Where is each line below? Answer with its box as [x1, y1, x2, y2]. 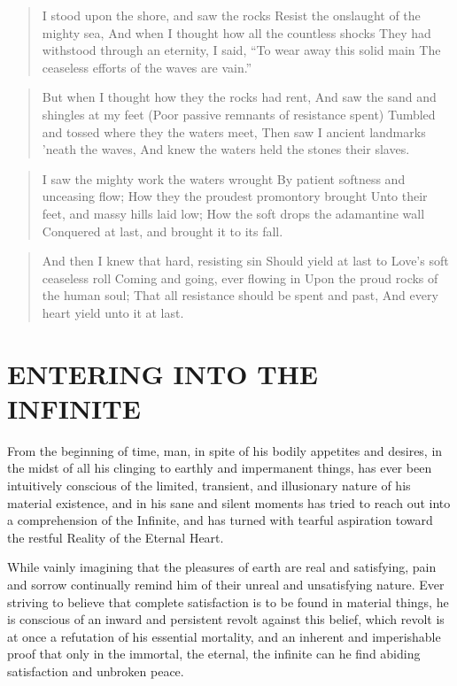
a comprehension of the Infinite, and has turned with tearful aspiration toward [7, 511, 433, 529]
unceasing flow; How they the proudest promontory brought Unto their [42, 187, 428, 205]
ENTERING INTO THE [7, 355, 319, 391]
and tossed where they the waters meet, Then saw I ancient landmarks [42, 122, 426, 141]
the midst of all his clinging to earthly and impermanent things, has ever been [7, 459, 432, 477]
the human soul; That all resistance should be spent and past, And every [42, 286, 438, 304]
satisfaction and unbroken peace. [7, 661, 184, 680]
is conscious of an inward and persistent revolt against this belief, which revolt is [7, 610, 445, 628]
